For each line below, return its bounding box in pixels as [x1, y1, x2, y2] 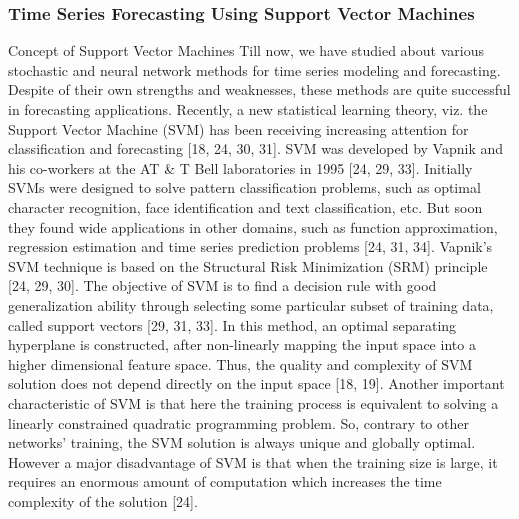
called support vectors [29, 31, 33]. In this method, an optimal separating [8, 314, 457, 335]
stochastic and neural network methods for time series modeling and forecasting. [8, 59, 501, 80]
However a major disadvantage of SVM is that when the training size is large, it [8, 451, 498, 472]
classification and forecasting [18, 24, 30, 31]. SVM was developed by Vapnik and [8, 138, 504, 159]
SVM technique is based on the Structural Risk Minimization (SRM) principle [8, 255, 488, 276]
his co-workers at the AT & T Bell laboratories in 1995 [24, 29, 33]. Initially [8, 157, 473, 178]
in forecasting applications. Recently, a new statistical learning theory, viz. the [8, 99, 488, 119]
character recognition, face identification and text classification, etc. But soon [8, 196, 483, 217]
